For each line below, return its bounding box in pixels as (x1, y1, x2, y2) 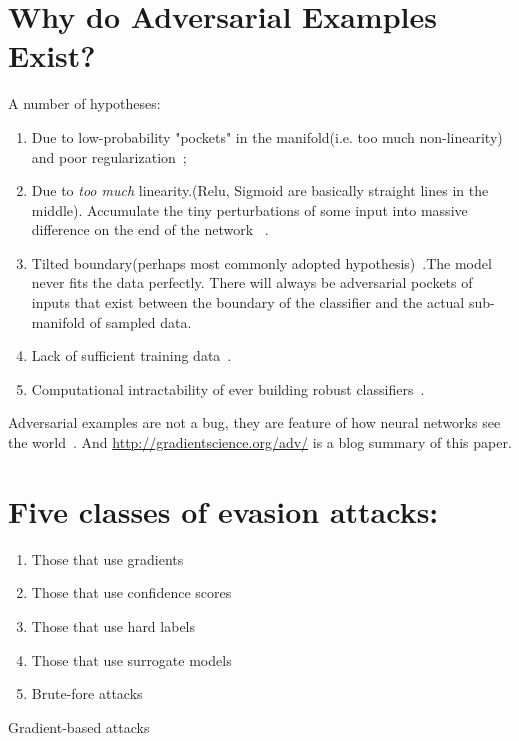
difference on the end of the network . (31, 219, 269, 240)
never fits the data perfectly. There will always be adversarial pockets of (31, 272, 473, 293)
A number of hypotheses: (8, 93, 161, 114)
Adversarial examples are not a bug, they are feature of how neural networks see (8, 412, 501, 433)
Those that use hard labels (31, 615, 196, 636)
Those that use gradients (31, 548, 184, 569)
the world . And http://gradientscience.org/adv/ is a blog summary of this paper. (8, 432, 512, 453)
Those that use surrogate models (31, 649, 232, 670)
